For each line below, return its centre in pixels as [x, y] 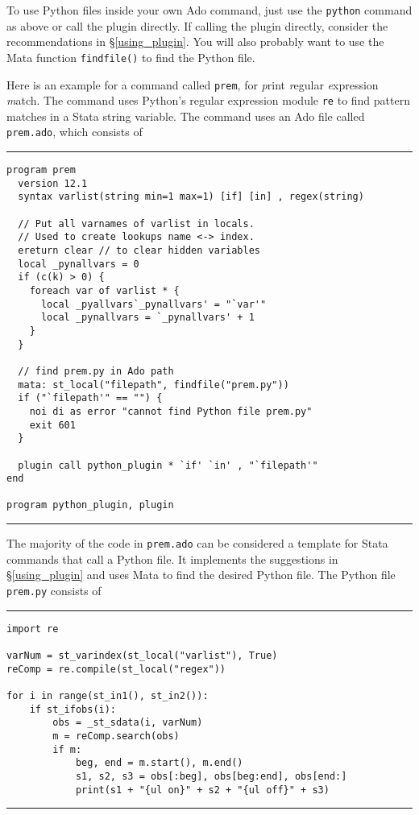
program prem [41, 170]
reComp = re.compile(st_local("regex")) [116, 669]
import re [33, 629]
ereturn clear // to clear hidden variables [139, 250]
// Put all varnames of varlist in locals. [136, 223]
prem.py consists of [54, 590]
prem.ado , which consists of [75, 132]
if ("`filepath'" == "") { [90, 398]
